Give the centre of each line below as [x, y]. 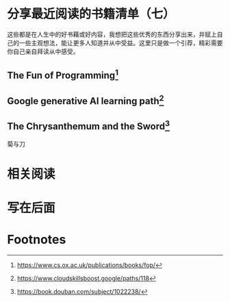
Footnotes [37, 240]
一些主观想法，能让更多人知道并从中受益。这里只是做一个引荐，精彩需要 [121, 42]
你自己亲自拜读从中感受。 [43, 51]
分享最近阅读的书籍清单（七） [91, 14]
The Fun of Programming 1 [63, 75]
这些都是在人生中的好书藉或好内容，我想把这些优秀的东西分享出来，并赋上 [112, 34]
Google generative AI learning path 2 [86, 100]
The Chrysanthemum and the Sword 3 [88, 125]
